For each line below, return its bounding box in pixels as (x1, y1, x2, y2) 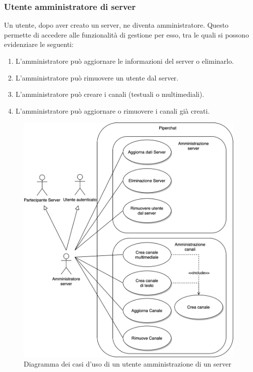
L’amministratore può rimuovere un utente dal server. (15, 72, 178, 83)
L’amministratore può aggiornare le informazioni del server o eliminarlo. (15, 56, 234, 66)
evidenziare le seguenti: (4, 39, 74, 49)
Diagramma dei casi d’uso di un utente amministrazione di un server (24, 359, 231, 369)
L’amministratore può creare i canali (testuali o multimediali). (15, 89, 205, 99)
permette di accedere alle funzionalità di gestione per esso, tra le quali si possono (4, 29, 249, 40)
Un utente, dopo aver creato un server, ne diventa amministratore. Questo (4, 20, 229, 30)
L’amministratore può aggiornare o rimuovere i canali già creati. (15, 105, 210, 116)
